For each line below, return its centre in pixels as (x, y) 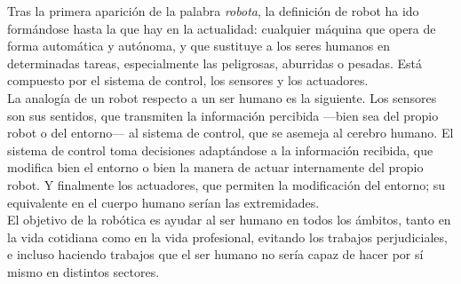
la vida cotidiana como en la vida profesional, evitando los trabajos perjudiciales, (227, 237)
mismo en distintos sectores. (83, 271)
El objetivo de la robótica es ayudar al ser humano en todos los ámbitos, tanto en (229, 220)
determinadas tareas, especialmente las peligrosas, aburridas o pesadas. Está (215, 63)
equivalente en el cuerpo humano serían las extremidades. (163, 202)
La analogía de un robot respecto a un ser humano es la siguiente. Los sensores (222, 97)
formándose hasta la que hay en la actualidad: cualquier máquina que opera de (222, 28)
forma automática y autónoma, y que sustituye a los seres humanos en (199, 46)
